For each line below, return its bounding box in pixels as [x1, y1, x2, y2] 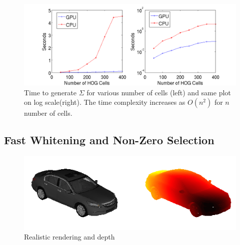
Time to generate [24, 87, 77, 97]
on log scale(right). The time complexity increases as [24, 97, 185, 107]
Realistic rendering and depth [24, 232, 115, 242]
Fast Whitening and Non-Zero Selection [4, 132, 214, 148]
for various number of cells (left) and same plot [86, 87, 231, 97]
